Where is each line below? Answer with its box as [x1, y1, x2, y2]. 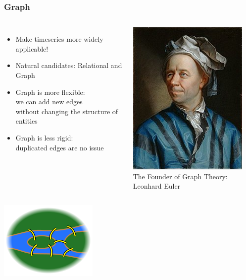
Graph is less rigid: [15, 132, 73, 142]
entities [15, 116, 38, 126]
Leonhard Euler [133, 181, 181, 191]
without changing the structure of [15, 106, 118, 116]
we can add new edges [15, 96, 83, 107]
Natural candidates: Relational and [15, 60, 122, 70]
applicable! [15, 43, 49, 54]
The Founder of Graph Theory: [133, 171, 228, 181]
